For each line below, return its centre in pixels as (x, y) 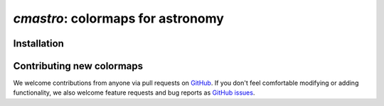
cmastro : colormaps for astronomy (118, 18)
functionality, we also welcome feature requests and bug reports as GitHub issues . (134, 93)
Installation (38, 43)
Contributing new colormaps (78, 66)
